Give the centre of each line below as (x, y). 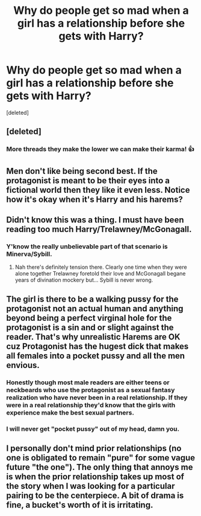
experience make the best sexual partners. (70, 413)
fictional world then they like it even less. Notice (98, 190)
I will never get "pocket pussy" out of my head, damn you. (93, 428)
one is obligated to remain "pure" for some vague (101, 458)
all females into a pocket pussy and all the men (96, 356)
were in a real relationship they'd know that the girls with (91, 405)
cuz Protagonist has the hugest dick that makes (97, 346)
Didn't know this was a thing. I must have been (95, 220)
